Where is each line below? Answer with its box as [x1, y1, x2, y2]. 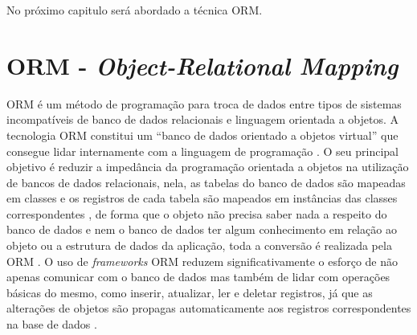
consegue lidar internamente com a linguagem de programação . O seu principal [6, 142, 399, 159]
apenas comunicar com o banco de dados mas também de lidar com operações [6, 268, 390, 285]
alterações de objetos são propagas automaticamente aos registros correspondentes [6, 300, 411, 317]
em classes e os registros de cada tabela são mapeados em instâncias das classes [6, 190, 398, 206]
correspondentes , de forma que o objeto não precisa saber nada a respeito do [6, 205, 387, 222]
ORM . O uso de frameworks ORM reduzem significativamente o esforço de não [6, 252, 398, 269]
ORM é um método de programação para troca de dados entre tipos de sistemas [6, 95, 402, 112]
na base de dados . [6, 316, 97, 333]
